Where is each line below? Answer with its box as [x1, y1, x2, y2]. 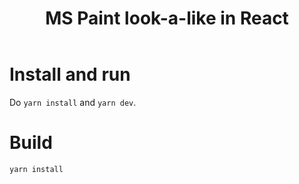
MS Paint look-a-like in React [45, 7, 289, 30]
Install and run [9, 63, 131, 86]
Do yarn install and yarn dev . [9, 96, 137, 108]
